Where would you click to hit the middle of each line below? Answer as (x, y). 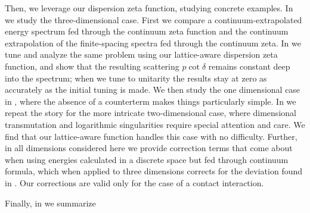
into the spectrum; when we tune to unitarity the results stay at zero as (136, 78)
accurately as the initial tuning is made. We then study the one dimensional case (153, 90)
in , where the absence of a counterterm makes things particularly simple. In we (151, 101)
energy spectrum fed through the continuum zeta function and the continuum (147, 31)
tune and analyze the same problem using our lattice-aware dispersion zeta (141, 54)
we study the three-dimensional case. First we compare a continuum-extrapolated (154, 19)
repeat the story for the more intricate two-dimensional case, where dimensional (151, 113)
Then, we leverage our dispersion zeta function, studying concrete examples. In (149, 8)
